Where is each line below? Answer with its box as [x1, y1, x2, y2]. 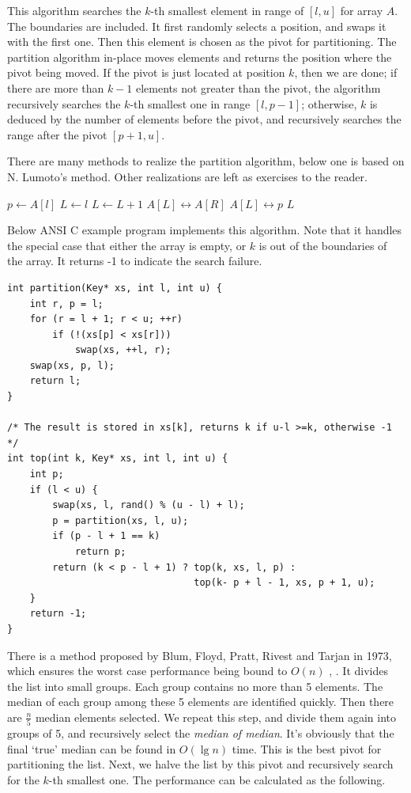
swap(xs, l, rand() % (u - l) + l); [52, 499, 245, 511]
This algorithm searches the [7, 2, 141, 18]
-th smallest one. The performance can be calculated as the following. [48, 772, 386, 788]
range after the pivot [7, 126, 107, 142]
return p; [74, 546, 126, 557]
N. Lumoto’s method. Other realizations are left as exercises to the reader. [7, 168, 368, 184]
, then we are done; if [294, 64, 398, 81]
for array [340, 2, 383, 18]
